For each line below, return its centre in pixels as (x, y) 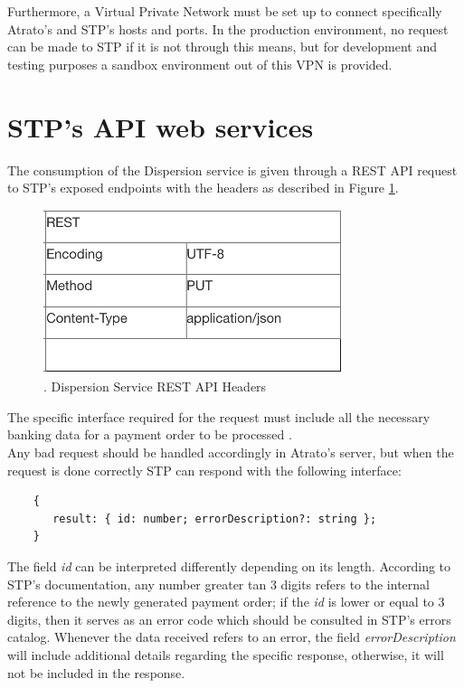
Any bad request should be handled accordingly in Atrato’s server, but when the (231, 452)
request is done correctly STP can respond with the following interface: (204, 470)
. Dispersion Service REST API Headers (155, 386)
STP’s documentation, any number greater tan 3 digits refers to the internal (218, 584)
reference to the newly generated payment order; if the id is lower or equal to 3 (226, 602)
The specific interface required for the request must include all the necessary (219, 416)
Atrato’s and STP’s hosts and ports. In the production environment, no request (228, 28)
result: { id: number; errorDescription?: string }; (215, 518)
